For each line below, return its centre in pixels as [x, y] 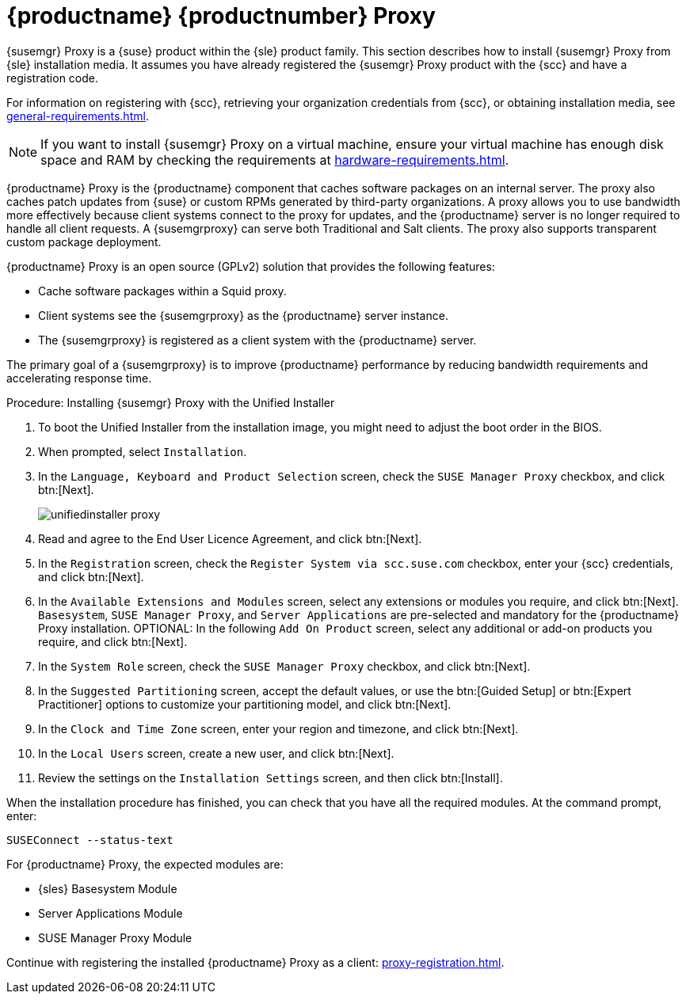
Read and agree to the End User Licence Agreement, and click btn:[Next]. [230, 538]
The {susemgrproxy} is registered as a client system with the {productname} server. [257, 340]
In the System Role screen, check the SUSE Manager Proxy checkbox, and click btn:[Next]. [284, 666]
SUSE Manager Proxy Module [115, 937]
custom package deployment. [84, 241]
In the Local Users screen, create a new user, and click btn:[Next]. [216, 753]
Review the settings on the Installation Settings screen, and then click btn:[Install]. [271, 778]
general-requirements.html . [78, 116]
